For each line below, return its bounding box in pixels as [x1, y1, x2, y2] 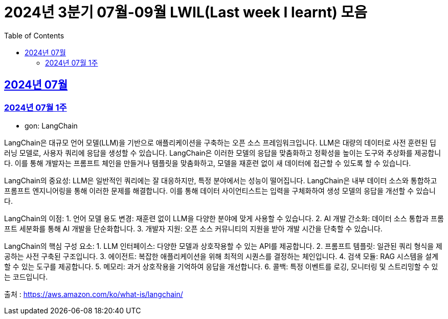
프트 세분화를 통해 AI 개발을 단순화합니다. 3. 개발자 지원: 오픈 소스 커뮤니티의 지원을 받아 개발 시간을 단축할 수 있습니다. [4, 224, 383, 233]
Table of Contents [4, 31, 64, 40]
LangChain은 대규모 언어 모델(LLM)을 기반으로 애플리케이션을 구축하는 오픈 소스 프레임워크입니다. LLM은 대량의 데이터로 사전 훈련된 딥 [4, 138, 436, 147]
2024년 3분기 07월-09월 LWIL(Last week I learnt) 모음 [4, 4, 367, 21]
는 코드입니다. [4, 272, 48, 281]
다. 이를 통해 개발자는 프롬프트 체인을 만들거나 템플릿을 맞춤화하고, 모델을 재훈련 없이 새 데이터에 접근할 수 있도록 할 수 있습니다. [4, 158, 411, 167]
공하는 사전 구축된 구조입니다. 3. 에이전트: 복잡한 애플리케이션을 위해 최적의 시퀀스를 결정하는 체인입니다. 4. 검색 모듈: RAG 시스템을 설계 [4, 251, 439, 261]
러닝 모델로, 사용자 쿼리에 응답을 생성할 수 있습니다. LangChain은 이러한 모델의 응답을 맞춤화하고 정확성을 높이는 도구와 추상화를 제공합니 [4, 148, 441, 157]
